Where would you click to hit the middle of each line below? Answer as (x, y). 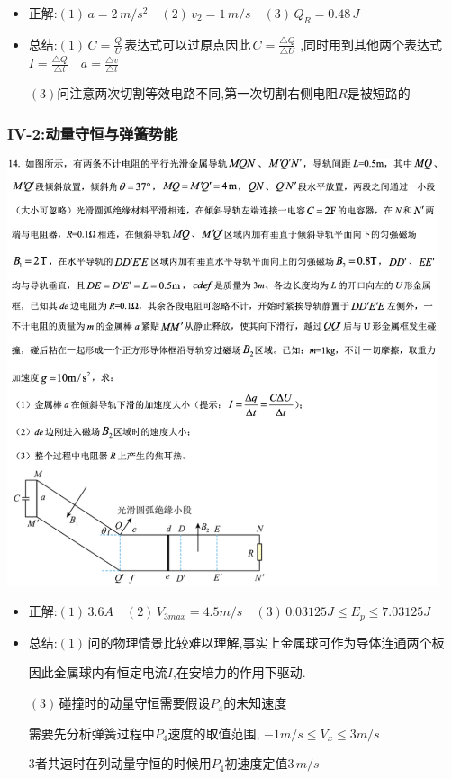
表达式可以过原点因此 (188, 45)
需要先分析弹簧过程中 (91, 733)
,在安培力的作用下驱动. (239, 672)
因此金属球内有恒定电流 (98, 672)
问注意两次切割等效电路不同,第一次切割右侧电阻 (198, 93)
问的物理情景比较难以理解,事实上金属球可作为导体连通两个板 (266, 642)
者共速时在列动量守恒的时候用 (123, 763)
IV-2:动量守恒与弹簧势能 (93, 133)
